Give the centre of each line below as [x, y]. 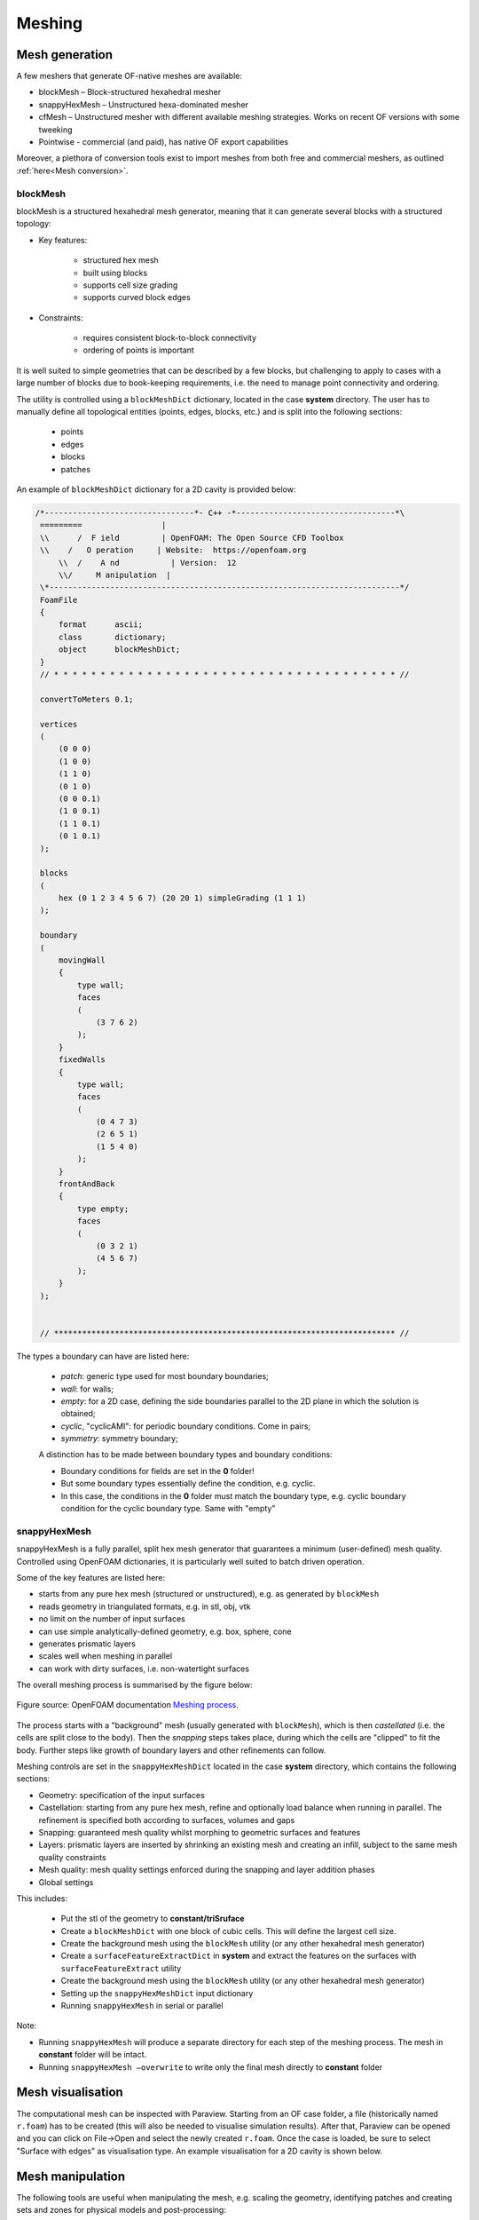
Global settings [66, 1882]
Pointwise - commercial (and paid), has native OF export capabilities [163, 142]
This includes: [42, 1898]
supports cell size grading [130, 285]
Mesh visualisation [70, 2093]
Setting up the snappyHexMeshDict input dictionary [157, 1993]
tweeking [55, 130]
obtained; [79, 1414]
